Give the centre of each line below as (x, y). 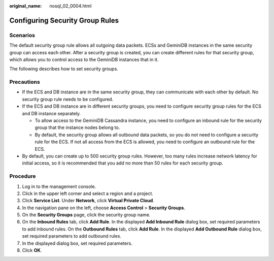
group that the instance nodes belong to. (77, 127)
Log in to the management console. (59, 186)
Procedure (23, 176)
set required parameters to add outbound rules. (72, 236)
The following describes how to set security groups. (64, 69)
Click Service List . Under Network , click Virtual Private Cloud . (88, 201)
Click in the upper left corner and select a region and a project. (88, 193)
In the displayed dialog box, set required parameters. (77, 243)
